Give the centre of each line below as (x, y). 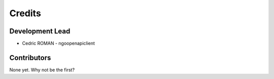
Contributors (30, 57)
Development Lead (40, 31)
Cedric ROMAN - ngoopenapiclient (58, 44)
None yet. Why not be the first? (42, 70)
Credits (25, 13)
